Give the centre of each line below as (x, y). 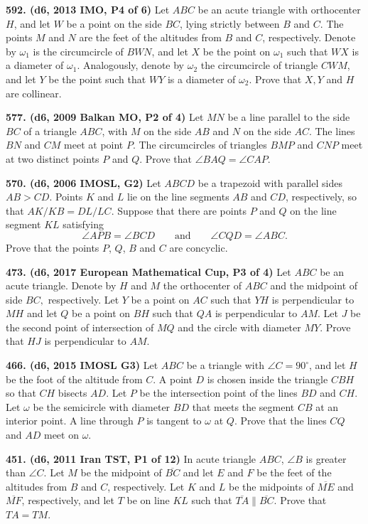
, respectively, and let (68, 500)
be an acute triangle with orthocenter (279, 9)
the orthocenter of (202, 285)
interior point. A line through (70, 421)
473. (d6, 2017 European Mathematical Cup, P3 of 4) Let (148, 271)
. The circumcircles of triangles (200, 145)
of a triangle (50, 130)
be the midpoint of (121, 472)
